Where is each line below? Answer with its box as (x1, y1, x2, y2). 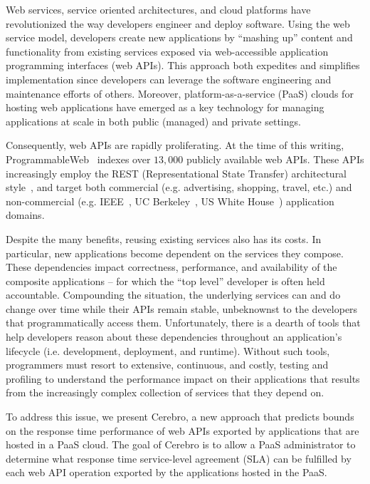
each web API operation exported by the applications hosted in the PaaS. (6, 465, 327, 480)
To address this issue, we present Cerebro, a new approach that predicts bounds (6, 409, 354, 424)
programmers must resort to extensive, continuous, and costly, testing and (6, 357, 329, 372)
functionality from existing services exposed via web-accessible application (6, 43, 329, 58)
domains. (6, 207, 45, 222)
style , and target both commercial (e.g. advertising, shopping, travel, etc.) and (6, 180, 352, 195)
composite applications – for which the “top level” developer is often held (6, 273, 325, 288)
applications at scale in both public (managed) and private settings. (6, 113, 301, 128)
